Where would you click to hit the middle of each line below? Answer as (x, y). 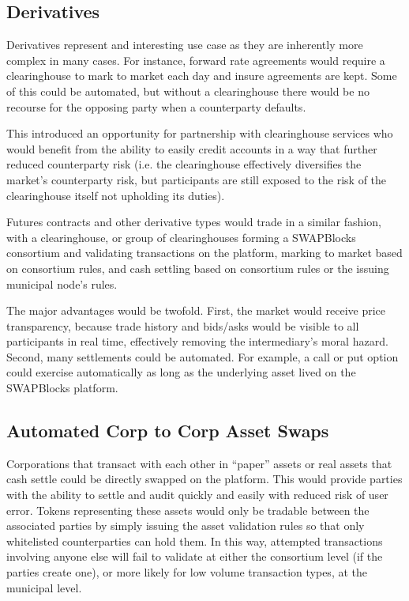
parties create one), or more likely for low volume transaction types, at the (187, 572)
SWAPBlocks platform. (62, 388)
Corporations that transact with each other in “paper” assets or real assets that (199, 463)
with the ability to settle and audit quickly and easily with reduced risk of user (197, 495)
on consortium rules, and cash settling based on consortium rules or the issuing (198, 268)
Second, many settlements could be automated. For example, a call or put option (203, 356)
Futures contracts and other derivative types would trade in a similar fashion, (194, 222)
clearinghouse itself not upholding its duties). (116, 195)
